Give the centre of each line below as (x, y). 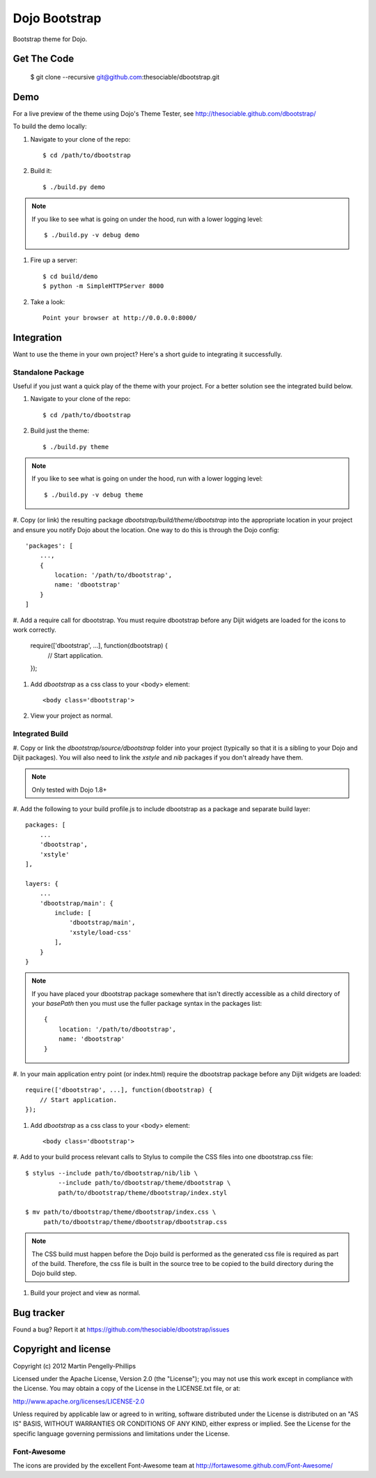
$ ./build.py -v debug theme (94, 495)
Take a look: (48, 302)
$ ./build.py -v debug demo (92, 235)
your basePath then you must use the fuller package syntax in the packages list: (147, 1004)
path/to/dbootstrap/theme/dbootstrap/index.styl (143, 1192)
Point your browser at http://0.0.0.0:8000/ (120, 318)
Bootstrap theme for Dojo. (50, 39)
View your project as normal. (71, 716)
